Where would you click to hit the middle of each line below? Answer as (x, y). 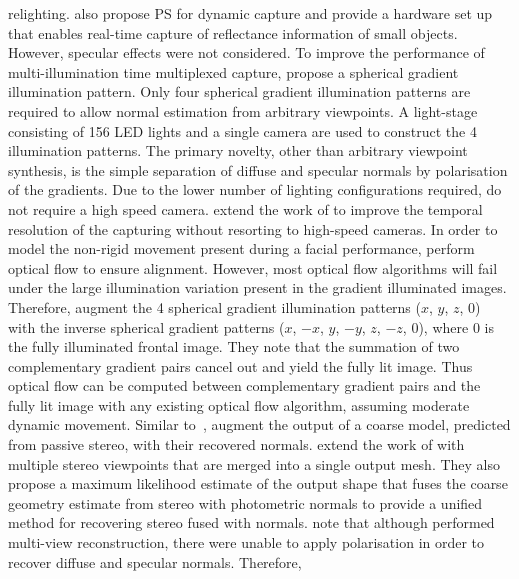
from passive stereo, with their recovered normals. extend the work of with (236, 444)
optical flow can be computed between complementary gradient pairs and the (244, 385)
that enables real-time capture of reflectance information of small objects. (233, 32)
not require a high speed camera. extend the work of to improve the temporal (245, 208)
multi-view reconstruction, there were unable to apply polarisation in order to (246, 542)
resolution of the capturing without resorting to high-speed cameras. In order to (253, 228)
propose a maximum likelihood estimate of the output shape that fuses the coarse (258, 483)
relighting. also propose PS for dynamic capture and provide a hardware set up (250, 13)
